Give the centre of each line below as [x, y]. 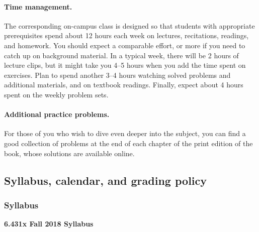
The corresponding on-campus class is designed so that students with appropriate [129, 25]
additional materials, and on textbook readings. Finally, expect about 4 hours [124, 85]
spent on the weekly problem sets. [56, 94]
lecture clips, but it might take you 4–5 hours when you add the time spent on [125, 65]
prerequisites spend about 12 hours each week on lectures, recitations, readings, [126, 35]
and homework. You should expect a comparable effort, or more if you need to [125, 45]
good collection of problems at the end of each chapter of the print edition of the [128, 143]
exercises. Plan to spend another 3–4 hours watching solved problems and [117, 75]
